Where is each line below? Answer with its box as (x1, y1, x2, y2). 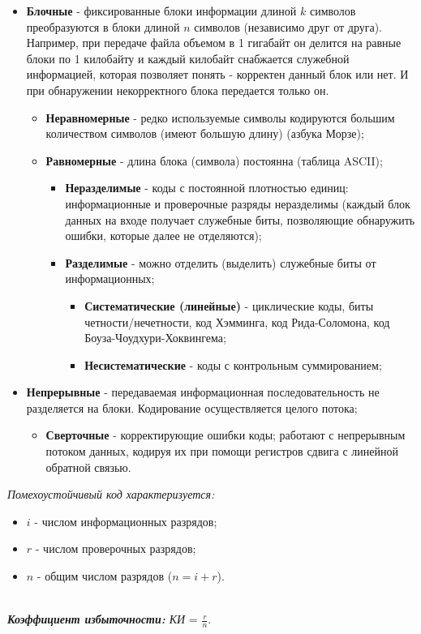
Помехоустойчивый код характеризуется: (7, 486, 215, 503)
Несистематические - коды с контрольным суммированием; (84, 356, 382, 373)
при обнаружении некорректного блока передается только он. (26, 81, 329, 98)
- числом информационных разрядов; (34, 512, 217, 529)
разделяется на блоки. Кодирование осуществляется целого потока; (26, 399, 358, 416)
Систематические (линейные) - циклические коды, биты (84, 297, 374, 314)
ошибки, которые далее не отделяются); (65, 227, 262, 244)
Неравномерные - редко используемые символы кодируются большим (45, 109, 395, 126)
